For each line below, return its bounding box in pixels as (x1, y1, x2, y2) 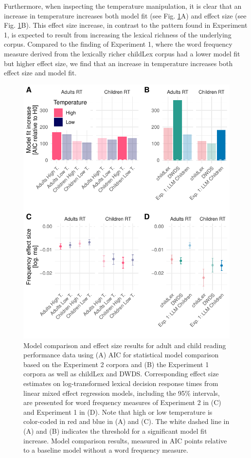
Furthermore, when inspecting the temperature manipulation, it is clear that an (4, 1, 242, 11)
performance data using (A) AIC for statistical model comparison (23, 350, 219, 360)
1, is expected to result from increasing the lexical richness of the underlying (4, 29, 232, 39)
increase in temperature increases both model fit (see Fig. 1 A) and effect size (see (4, 10, 247, 20)
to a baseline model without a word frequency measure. (23, 445, 188, 455)
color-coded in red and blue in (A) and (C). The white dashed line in (23, 416, 230, 426)
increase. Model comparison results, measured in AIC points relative (23, 435, 227, 445)
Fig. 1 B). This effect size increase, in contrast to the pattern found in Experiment (4, 20, 248, 30)
